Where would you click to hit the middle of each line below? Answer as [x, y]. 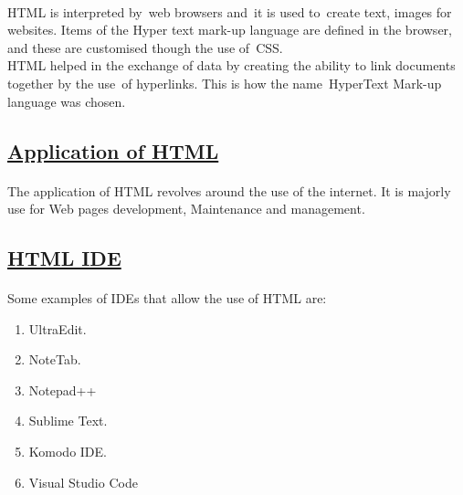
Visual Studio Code [83, 482]
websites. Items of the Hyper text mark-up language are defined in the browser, [230, 30]
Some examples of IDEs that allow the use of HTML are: [167, 298]
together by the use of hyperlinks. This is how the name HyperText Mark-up [225, 83]
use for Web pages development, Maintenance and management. [186, 209]
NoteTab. [55, 359]
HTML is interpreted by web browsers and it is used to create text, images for [230, 11]
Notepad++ [63, 390]
